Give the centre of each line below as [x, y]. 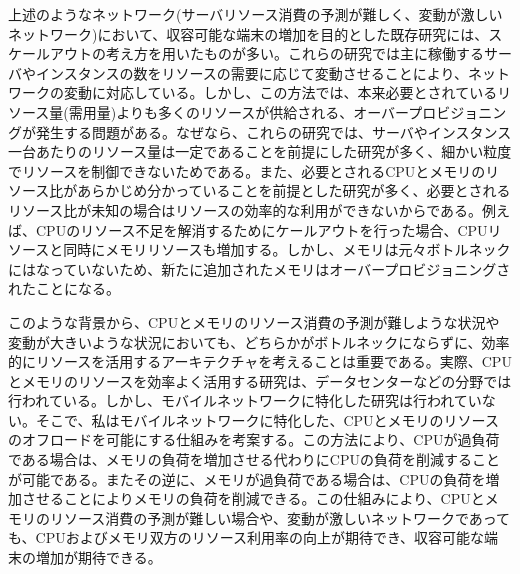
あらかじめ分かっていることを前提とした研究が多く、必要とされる [294, 190]
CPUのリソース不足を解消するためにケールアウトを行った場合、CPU [261, 229]
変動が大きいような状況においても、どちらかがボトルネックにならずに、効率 [259, 341]
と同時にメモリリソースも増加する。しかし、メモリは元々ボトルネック [280, 249]
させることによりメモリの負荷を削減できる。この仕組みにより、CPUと [253, 498]
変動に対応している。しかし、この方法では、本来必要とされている [280, 92]
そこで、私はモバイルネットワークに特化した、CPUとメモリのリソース [267, 419]
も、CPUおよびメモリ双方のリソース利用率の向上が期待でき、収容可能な [246, 537]
